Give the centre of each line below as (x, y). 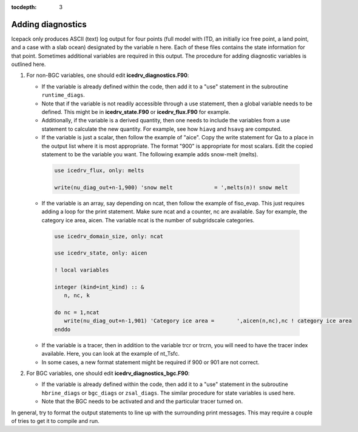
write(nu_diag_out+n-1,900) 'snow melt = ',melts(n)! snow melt (171, 187)
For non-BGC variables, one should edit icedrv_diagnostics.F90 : (108, 75)
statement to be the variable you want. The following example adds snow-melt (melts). (150, 154)
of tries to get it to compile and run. (55, 420)
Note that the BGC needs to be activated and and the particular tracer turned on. (142, 401)
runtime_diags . (63, 95)
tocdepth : (24, 7)
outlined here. (29, 64)
